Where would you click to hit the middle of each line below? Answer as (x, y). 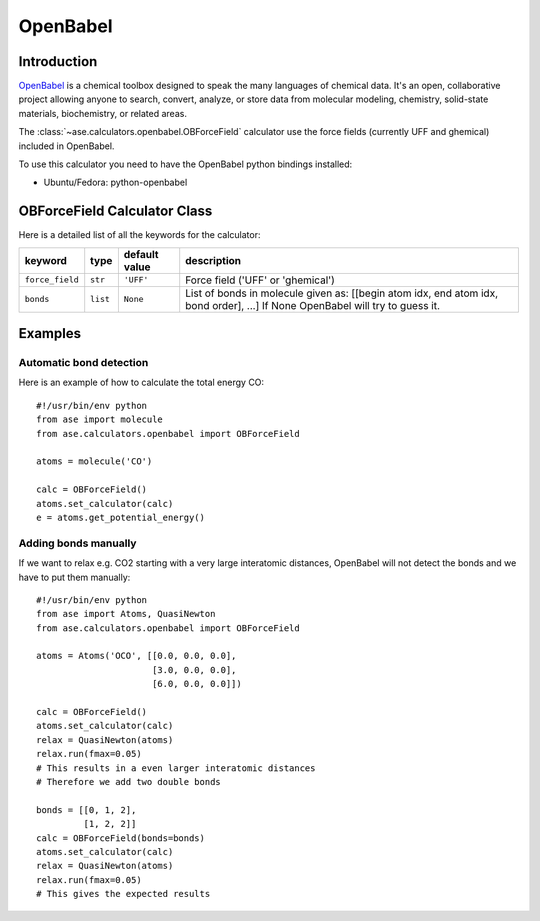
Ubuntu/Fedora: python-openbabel (115, 182)
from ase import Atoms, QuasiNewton (126, 614)
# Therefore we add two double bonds (129, 781)
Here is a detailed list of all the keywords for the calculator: (139, 235)
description (213, 260)
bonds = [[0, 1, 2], (86, 809)
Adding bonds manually (77, 543)
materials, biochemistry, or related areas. (102, 113)
